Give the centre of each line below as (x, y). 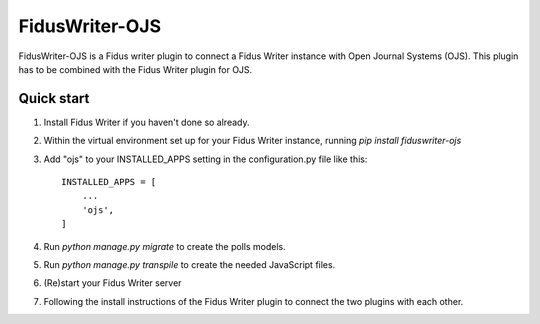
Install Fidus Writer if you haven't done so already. (146, 122)
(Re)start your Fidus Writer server (112, 283)
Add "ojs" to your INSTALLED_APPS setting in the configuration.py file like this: (205, 159)
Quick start (54, 98)
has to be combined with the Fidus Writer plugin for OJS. (135, 69)
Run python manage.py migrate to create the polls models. (164, 246)
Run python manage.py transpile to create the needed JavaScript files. (189, 264)
